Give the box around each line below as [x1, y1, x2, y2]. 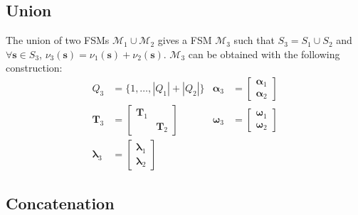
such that [233, 33, 275, 48]
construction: [6, 60, 63, 75]
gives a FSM [157, 33, 212, 48]
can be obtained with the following [188, 46, 340, 61]
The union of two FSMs [6, 33, 110, 48]
